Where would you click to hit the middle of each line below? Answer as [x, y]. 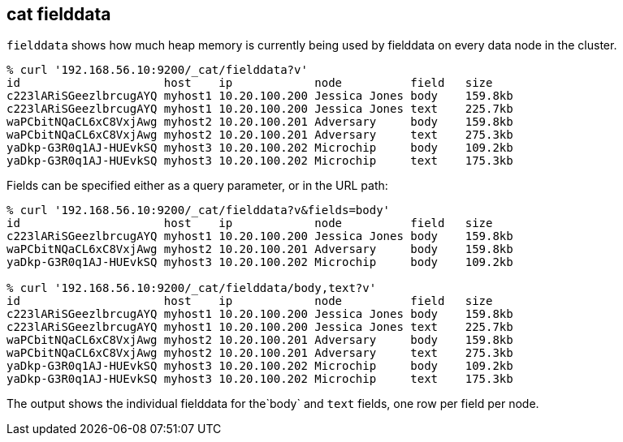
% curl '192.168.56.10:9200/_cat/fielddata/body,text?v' [192, 288]
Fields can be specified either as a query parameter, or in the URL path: [197, 186]
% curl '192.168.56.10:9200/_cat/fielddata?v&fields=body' [199, 210]
